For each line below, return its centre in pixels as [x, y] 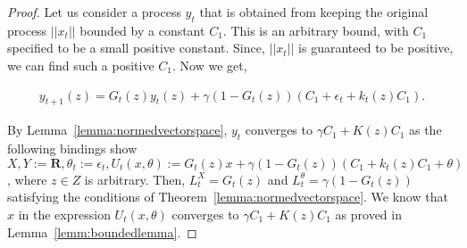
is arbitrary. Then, [135, 179]
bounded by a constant [142, 30]
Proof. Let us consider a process [94, 12]
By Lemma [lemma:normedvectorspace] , [117, 130]
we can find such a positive [81, 65]
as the [425, 130]
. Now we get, [210, 65]
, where [27, 179]
